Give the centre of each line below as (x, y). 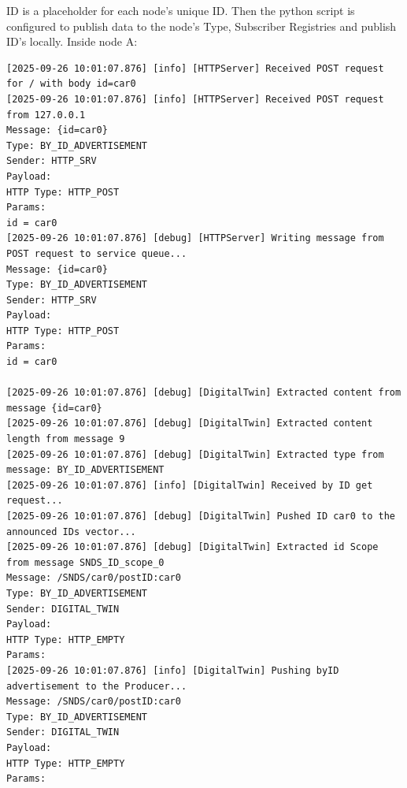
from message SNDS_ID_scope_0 (85, 562)
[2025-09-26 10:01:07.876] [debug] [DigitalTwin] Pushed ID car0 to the (201, 516)
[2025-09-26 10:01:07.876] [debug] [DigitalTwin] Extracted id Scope (192, 547)
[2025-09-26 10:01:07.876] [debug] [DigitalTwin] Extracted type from (195, 454)
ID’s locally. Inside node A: (72, 41)
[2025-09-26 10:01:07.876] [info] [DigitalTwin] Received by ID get (190, 485)
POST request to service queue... (97, 253)
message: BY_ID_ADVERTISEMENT (85, 470)
